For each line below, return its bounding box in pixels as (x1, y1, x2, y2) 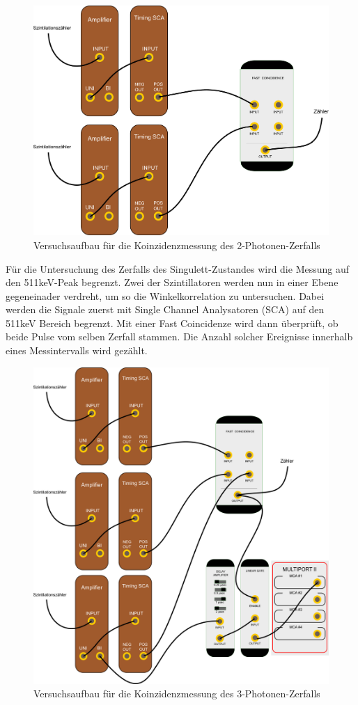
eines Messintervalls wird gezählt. (6, 343, 148, 358)
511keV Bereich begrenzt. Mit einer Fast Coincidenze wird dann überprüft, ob (6, 315, 338, 330)
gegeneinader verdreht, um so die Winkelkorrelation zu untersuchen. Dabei (6, 288, 325, 303)
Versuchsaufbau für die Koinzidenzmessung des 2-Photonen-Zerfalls (33, 237, 320, 252)
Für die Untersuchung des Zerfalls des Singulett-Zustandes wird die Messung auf (6, 261, 350, 276)
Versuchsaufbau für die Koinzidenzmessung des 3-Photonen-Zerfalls (33, 686, 320, 701)
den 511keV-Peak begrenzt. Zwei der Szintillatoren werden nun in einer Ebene (6, 275, 338, 290)
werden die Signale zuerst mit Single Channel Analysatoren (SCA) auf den (6, 302, 325, 317)
